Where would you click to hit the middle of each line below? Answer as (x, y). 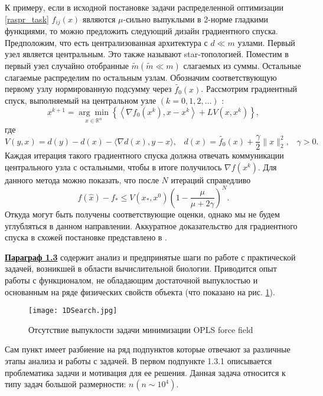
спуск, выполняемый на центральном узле (81, 100)
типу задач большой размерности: (66, 384)
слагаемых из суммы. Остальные (242, 65)
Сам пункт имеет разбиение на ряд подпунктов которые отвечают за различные (148, 349)
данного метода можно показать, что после (82, 179)
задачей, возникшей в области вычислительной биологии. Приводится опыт (141, 268)
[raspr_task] (27, 19)
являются (99, 19)
